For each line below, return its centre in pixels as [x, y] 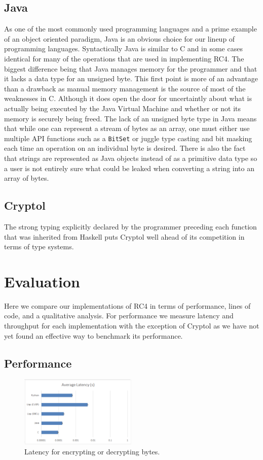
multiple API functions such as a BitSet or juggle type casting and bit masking [128, 138]
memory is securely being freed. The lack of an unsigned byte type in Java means [130, 118]
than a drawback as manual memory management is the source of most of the [125, 88]
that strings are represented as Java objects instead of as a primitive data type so [131, 158]
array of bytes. [27, 178]
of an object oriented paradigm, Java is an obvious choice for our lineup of [120, 38]
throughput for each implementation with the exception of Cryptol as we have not [132, 326]
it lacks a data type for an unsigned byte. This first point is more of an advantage [131, 78]
